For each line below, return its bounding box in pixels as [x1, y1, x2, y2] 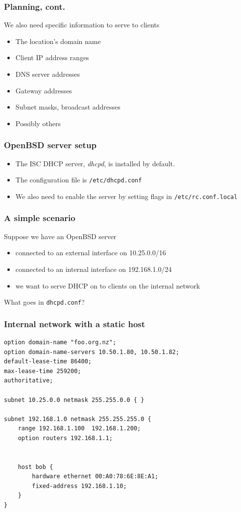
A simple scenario [4, 212, 75, 224]
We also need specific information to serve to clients [4, 20, 160, 30]
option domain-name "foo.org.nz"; [4, 338, 117, 346]
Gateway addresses [15, 85, 72, 95]
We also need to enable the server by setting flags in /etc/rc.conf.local [15, 191, 238, 201]
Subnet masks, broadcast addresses [15, 102, 120, 112]
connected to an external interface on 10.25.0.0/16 [15, 247, 166, 258]
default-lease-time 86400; [4, 358, 92, 365]
